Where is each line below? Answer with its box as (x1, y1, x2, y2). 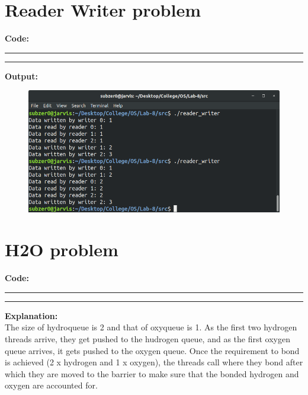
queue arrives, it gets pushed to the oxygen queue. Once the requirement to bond (5, 344, 300, 356)
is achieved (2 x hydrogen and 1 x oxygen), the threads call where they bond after (5, 356, 303, 368)
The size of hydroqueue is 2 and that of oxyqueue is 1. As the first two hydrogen (5, 321, 297, 333)
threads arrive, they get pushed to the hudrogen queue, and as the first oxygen (5, 333, 290, 345)
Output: (5, 69, 38, 82)
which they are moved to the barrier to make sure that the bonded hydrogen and (5, 367, 299, 380)
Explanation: (5, 309, 58, 321)
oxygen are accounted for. (5, 379, 98, 391)
